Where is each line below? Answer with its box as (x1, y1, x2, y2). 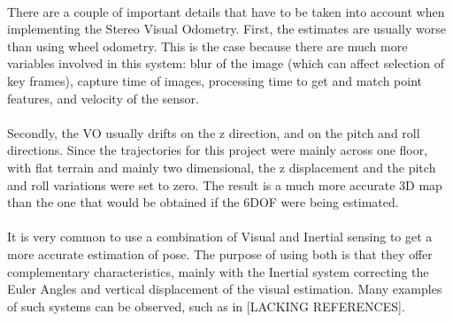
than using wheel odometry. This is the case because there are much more (7, 36, 408, 55)
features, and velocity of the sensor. (7, 88, 199, 107)
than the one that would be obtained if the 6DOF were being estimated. (7, 193, 399, 211)
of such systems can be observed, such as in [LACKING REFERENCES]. (7, 296, 405, 315)
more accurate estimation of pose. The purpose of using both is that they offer (7, 244, 433, 263)
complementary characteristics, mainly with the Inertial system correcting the (7, 262, 429, 280)
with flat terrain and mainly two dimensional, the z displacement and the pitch (7, 157, 436, 176)
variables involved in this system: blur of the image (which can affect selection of (7, 54, 444, 73)
